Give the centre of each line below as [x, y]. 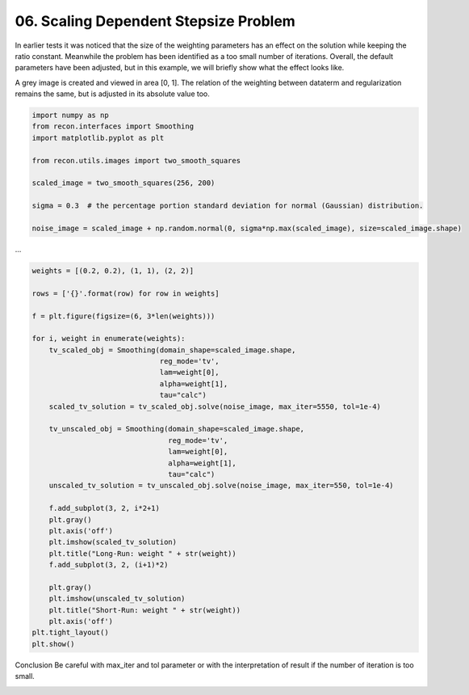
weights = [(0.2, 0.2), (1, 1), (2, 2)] [113, 270]
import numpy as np [70, 116]
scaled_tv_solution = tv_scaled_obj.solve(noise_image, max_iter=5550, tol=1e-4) [215, 406]
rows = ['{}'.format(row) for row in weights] [126, 293]
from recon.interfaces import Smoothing [113, 126]
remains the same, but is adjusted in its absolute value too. [112, 94]
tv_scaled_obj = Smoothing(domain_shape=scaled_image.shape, [172, 350]
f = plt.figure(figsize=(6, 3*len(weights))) [124, 316]
